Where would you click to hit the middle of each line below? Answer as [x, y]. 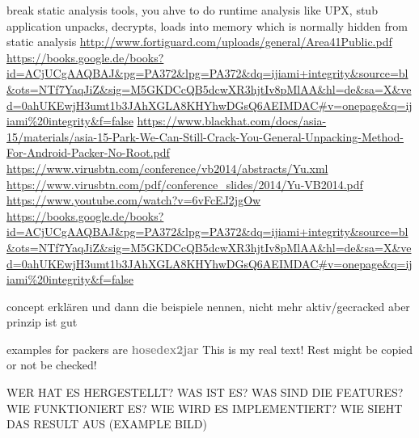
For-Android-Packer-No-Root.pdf [88, 152]
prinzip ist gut [42, 322]
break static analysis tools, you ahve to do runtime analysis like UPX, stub [192, 10]
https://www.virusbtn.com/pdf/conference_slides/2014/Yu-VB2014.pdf [185, 184]
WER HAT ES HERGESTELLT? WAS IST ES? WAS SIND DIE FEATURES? [205, 392]
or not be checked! [52, 365]
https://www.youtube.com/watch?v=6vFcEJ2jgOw [134, 200]
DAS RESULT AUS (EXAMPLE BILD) [107, 424]
